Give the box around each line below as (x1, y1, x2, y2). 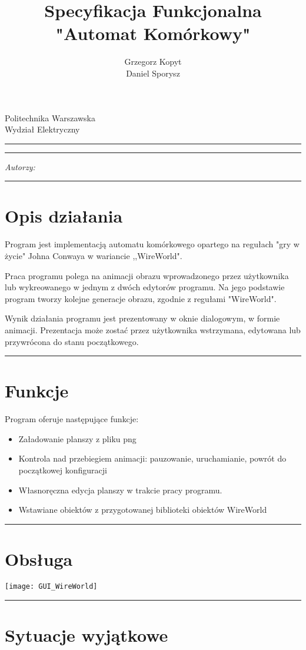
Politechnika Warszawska (5, 111, 95, 124)
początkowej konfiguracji (18, 464, 107, 476)
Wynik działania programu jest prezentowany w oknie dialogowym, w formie (5, 312, 280, 324)
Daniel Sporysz (126, 67, 180, 79)
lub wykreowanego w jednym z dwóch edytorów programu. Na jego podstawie (5, 281, 285, 293)
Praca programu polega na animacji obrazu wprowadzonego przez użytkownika (5, 269, 289, 281)
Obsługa (5, 547, 73, 571)
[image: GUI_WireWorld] (5, 582, 98, 591)
